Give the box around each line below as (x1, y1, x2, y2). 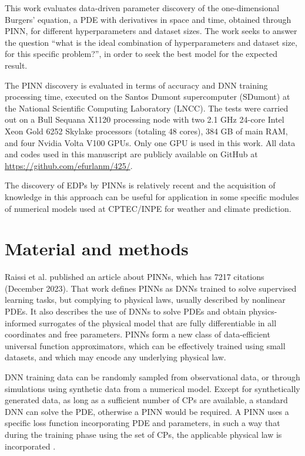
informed (5, 316, 37, 329)
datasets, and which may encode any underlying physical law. (5, 351, 226, 363)
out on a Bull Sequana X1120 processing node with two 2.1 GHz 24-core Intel (5, 113, 284, 126)
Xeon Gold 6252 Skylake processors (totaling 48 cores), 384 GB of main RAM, (5, 124, 288, 137)
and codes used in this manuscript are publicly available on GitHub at (5, 148, 258, 160)
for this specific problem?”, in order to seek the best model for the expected (5, 48, 278, 60)
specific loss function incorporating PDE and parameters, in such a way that (5, 417, 280, 429)
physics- (248, 305, 277, 317)
